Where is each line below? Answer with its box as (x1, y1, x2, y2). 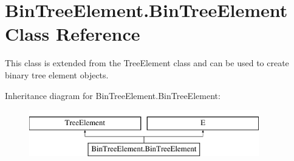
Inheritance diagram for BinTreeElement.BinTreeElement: (5, 89, 220, 101)
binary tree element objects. (5, 68, 109, 81)
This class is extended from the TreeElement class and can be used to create (5, 57, 289, 69)
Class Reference (5, 21, 140, 46)
